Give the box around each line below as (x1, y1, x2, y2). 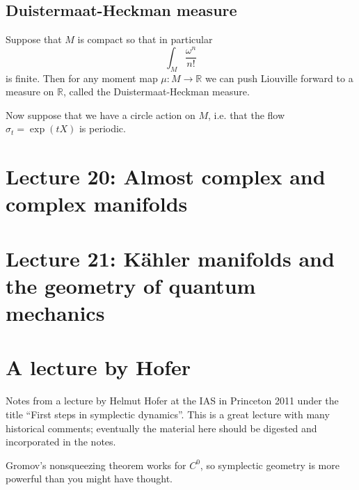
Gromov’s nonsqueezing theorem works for (6, 457, 186, 472)
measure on (6, 84, 54, 99)
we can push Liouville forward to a (205, 70, 353, 85)
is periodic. (79, 121, 126, 136)
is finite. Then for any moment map (6, 70, 158, 85)
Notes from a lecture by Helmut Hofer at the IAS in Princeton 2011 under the (6, 393, 339, 408)
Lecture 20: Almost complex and (6, 162, 326, 191)
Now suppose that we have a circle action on (6, 107, 196, 122)
